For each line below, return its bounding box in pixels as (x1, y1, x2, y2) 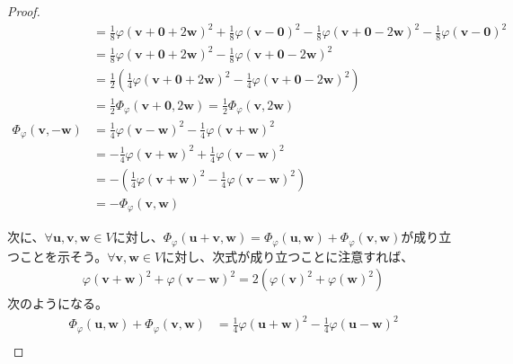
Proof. (7, 2, 40, 20)
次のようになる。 (7, 294, 108, 313)
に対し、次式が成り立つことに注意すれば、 (162, 246, 414, 265)
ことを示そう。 (19, 246, 108, 265)
